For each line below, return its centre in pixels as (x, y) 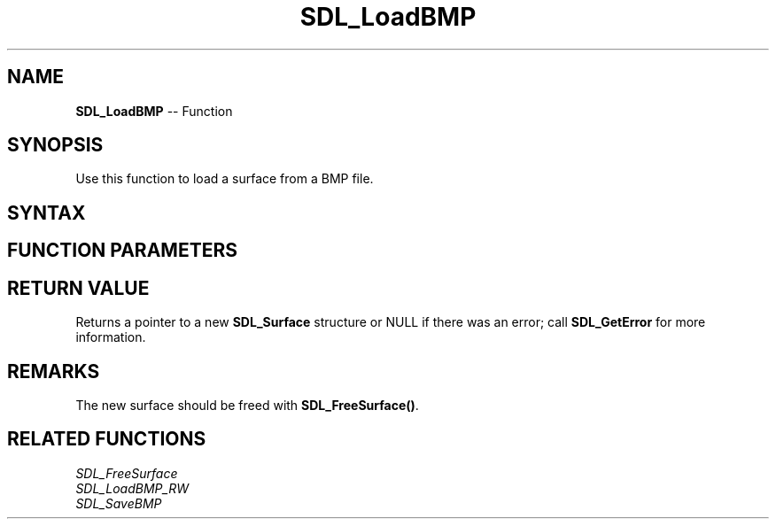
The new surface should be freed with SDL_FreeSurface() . (247, 405)
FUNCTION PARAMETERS (122, 251)
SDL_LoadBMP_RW (132, 488)
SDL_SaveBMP (119, 503)
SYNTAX (47, 213)
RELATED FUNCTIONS (107, 439)
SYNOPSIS (55, 145)
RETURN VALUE (78, 288)
